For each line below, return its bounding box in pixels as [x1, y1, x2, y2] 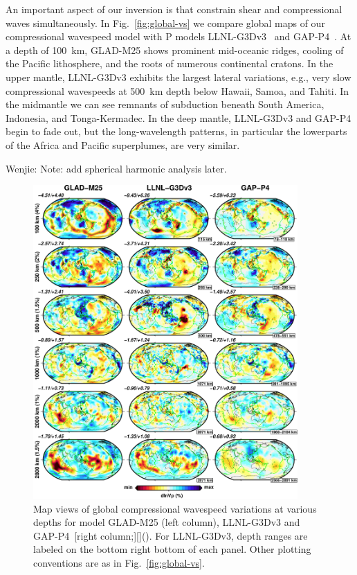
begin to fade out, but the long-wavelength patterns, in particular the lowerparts [6, 124, 347, 139]
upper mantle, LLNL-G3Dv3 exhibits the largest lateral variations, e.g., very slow [6, 69, 351, 84]
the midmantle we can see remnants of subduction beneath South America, [6, 97, 324, 112]
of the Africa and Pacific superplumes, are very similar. [6, 137, 240, 152]
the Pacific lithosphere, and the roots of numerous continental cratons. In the [6, 56, 333, 71]
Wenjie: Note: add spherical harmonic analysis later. [6, 161, 227, 175]
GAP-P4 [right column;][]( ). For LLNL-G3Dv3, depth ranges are [33, 528, 308, 542]
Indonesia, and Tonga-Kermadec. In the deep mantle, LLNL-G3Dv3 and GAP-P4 [6, 110, 351, 125]
